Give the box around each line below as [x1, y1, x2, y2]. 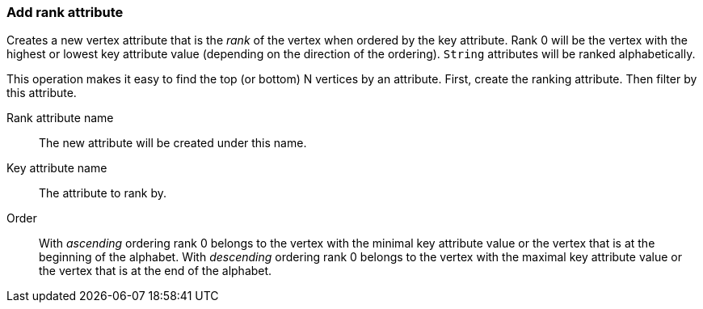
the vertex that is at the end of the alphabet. [39, 264, 272, 278]
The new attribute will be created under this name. [39, 136, 307, 150]
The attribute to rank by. [39, 186, 167, 201]
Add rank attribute [6, 4, 124, 20]
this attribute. [6, 86, 77, 100]
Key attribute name [6, 161, 107, 176]
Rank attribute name [6, 111, 114, 125]
